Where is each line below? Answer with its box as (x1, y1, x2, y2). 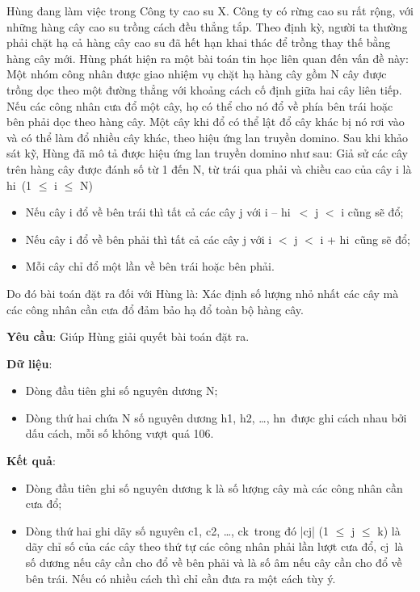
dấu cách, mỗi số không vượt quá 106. (25, 425, 214, 442)
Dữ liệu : (6, 355, 52, 372)
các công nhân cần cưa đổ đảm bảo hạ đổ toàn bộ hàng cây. (6, 300, 304, 317)
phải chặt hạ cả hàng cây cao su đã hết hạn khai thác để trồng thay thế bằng (6, 34, 391, 51)
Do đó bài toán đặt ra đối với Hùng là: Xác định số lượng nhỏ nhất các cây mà (6, 284, 399, 301)
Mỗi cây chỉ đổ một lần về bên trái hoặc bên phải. (25, 258, 275, 275)
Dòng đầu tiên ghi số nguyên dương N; (25, 382, 218, 399)
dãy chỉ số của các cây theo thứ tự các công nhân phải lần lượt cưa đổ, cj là (25, 538, 404, 555)
